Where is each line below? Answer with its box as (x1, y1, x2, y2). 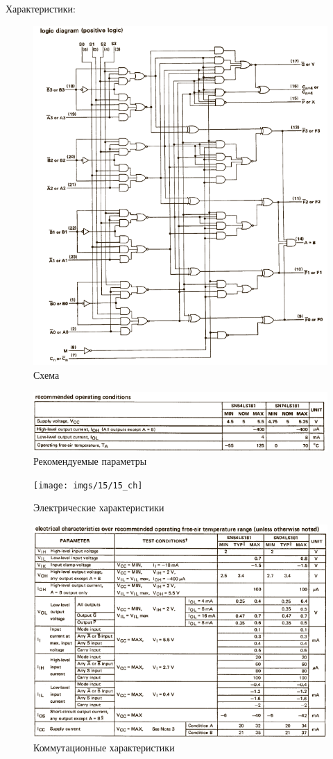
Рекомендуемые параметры (33, 454, 147, 468)
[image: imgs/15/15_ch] (33, 480, 143, 491)
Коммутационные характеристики (33, 740, 175, 755)
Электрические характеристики (33, 500, 164, 515)
